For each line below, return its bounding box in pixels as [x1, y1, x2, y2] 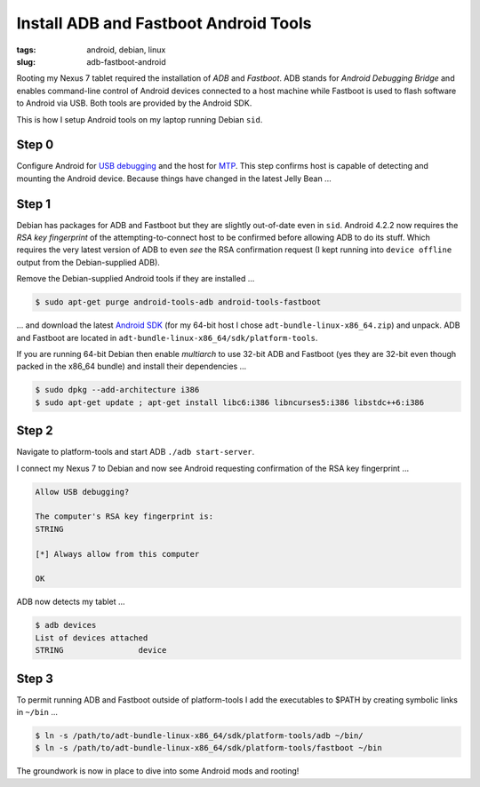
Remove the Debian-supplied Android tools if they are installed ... [16, 274, 255, 284]
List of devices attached [35, 632, 148, 643]
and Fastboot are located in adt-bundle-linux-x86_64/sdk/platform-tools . [16, 332, 318, 343]
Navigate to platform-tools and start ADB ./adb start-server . [16, 447, 255, 457]
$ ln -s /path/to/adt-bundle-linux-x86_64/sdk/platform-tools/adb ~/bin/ [35, 731, 364, 741]
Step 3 [16, 671, 53, 686]
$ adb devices [35, 620, 97, 631]
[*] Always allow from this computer [35, 549, 200, 559]
